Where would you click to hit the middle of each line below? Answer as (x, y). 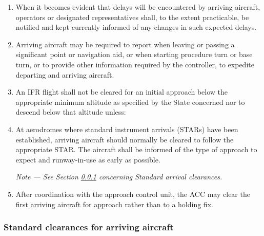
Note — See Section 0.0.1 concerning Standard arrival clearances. (119, 177)
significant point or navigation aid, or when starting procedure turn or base (134, 54)
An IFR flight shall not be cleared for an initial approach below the (122, 92)
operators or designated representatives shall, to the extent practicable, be (132, 17)
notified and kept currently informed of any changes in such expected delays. (136, 27)
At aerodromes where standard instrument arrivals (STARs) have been (127, 129)
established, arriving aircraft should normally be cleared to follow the (125, 139)
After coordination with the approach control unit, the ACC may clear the (133, 194)
